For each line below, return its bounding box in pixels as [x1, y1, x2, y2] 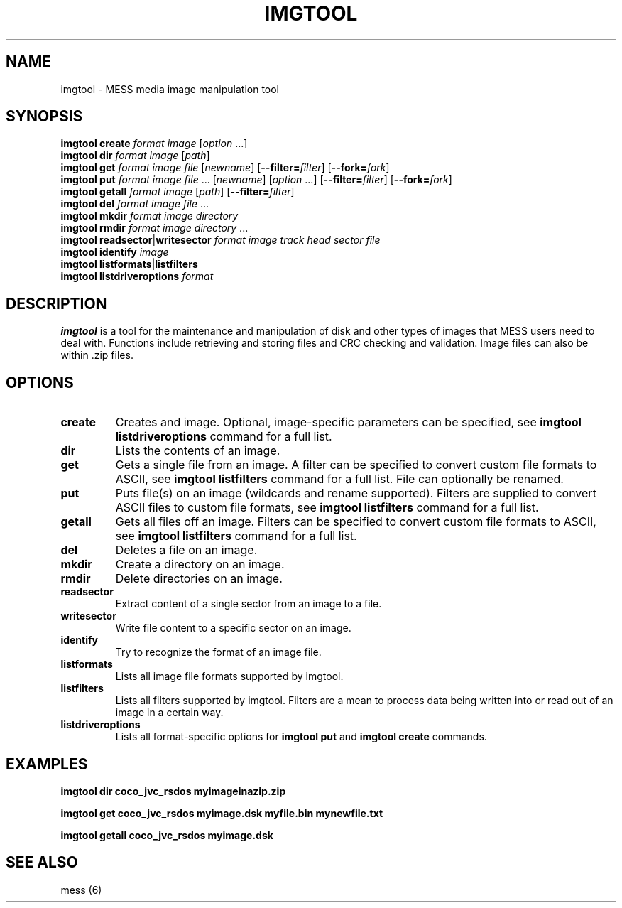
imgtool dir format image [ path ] [60, 149, 210, 162]
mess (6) [60, 883, 102, 896]
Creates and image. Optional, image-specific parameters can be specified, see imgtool [115, 415, 582, 430]
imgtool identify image [60, 246, 169, 259]
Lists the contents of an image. [115, 443, 280, 458]
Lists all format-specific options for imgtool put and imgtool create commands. [115, 730, 487, 743]
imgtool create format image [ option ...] [60, 137, 248, 150]
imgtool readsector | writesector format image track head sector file [60, 234, 381, 247]
